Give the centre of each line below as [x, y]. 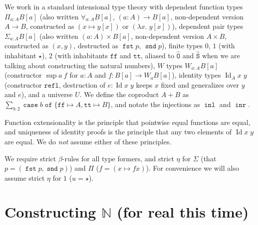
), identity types [196, 75]
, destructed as [96, 46]
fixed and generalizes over [200, 84]
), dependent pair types [208, 26]
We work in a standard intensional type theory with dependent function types [124, 6]
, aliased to [158, 55]
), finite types [182, 46]
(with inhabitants [81, 55]
